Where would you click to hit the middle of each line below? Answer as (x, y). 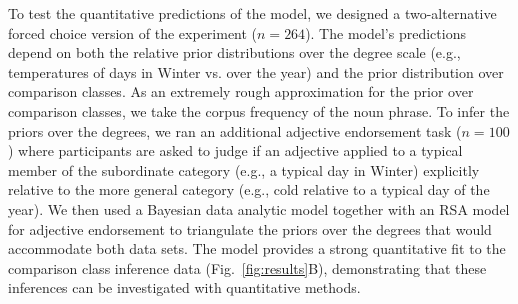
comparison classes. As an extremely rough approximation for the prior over (241, 91)
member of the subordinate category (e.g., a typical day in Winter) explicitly (244, 169)
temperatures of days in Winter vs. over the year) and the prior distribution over (256, 71)
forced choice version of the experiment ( (133, 32)
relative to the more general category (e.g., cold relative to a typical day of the (249, 189)
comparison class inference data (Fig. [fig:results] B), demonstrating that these (247, 267)
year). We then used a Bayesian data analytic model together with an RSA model (259, 208)
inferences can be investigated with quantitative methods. (184, 287)
